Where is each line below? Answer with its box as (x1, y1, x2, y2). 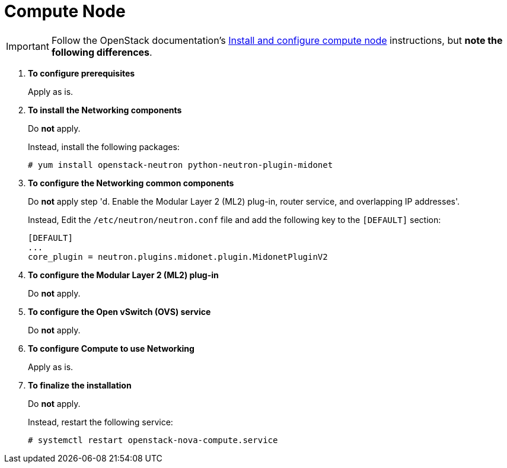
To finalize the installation (28, 380, 132, 390)
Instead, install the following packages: (28, 141, 180, 152)
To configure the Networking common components (28, 177, 234, 188)
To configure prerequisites (28, 68, 135, 78)
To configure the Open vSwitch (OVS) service (28, 306, 211, 317)
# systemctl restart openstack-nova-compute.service (28, 435, 278, 445)
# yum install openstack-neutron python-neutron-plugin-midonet (28, 160, 333, 170)
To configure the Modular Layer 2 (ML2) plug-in (28, 269, 219, 280)
